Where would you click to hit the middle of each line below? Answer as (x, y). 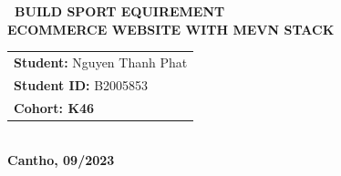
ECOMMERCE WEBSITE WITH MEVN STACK (171, 29)
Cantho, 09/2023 (61, 160)
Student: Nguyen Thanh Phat (101, 62)
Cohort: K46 (54, 107)
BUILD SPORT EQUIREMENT (120, 11)
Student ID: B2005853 (81, 84)
